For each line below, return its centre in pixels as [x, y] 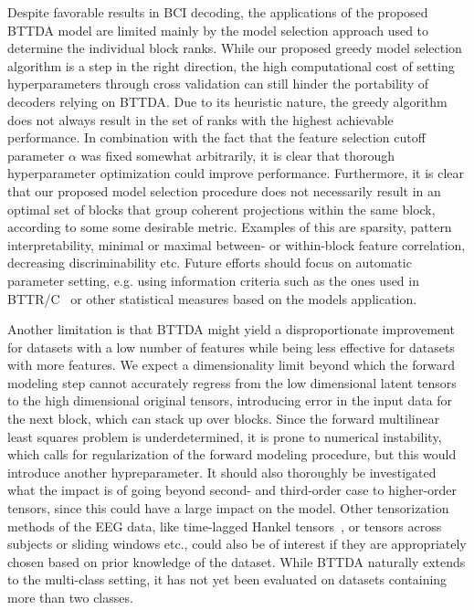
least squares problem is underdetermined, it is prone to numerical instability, [225, 436]
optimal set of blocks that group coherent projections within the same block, [221, 209]
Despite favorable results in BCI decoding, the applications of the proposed [218, 12]
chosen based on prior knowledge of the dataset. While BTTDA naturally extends [237, 561]
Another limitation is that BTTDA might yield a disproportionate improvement [231, 329]
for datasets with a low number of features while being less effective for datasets [231, 347]
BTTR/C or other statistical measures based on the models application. [212, 298]
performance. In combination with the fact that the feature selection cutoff [216, 137]
